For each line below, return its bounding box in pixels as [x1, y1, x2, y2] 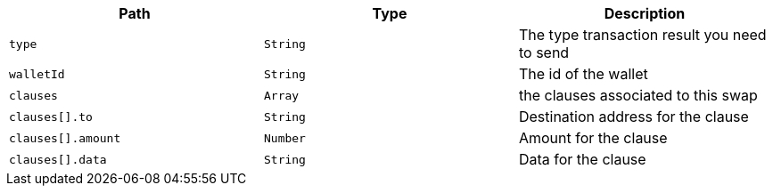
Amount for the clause [518, 129, 668, 147]
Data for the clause [518, 150, 646, 168]
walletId [9, 67, 65, 81]
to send [518, 44, 570, 61]
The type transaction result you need [518, 26, 767, 44]
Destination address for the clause [518, 108, 749, 125]
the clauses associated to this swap [518, 86, 758, 104]
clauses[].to [9, 109, 93, 124]
